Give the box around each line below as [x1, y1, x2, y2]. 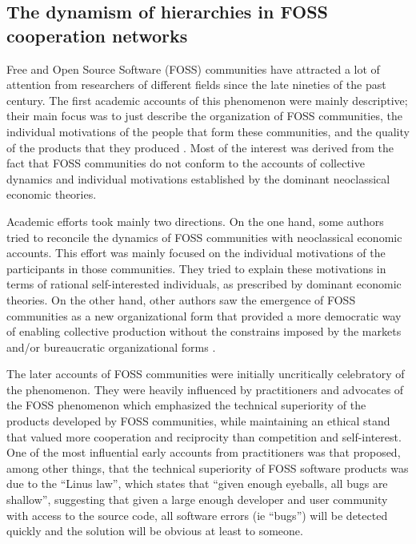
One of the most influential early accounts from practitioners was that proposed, [6, 444, 401, 461]
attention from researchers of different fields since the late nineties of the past [6, 76, 386, 93]
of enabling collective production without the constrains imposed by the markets [6, 323, 402, 340]
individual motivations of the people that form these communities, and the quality [6, 123, 410, 139]
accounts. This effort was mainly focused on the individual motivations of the [6, 244, 386, 261]
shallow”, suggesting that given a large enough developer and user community [6, 491, 388, 508]
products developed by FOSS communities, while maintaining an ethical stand [6, 413, 390, 429]
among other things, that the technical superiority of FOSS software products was [6, 459, 409, 476]
